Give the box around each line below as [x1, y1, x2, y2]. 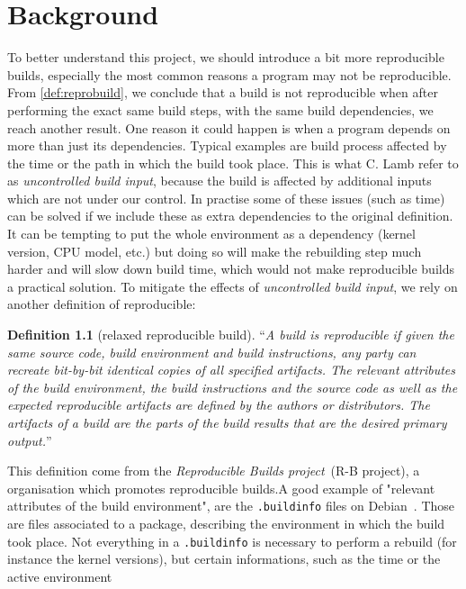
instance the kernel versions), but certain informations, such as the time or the [7, 549, 441, 568]
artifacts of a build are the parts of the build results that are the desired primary [7, 413, 447, 431]
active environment [7, 566, 112, 585]
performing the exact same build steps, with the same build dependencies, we [7, 100, 434, 119]
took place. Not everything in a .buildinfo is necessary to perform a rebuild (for [7, 531, 457, 550]
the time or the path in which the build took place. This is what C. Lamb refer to [7, 153, 459, 172]
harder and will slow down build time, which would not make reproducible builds [7, 259, 454, 278]
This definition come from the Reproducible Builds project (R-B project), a [7, 461, 420, 480]
